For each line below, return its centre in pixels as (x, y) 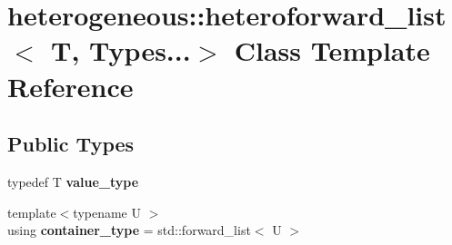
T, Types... (121, 50)
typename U (107, 212)
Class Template (332, 50)
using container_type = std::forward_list (129, 230)
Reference (70, 86)
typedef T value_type (73, 181)
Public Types (71, 144)
